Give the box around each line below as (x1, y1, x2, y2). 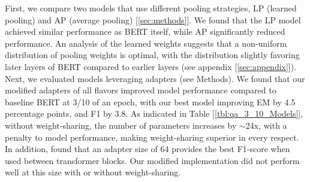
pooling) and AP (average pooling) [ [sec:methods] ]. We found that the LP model (5, 13, 301, 26)
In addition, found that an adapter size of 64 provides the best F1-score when (5, 142, 290, 155)
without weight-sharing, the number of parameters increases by (5, 119, 237, 131)
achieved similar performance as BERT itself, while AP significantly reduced (5, 25, 285, 38)
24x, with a (245, 119, 287, 131)
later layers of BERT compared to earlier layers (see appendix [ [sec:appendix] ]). (5, 60, 297, 72)
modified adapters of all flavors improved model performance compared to (5, 84, 276, 96)
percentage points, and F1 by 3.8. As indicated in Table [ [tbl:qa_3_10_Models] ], (5, 107, 303, 120)
